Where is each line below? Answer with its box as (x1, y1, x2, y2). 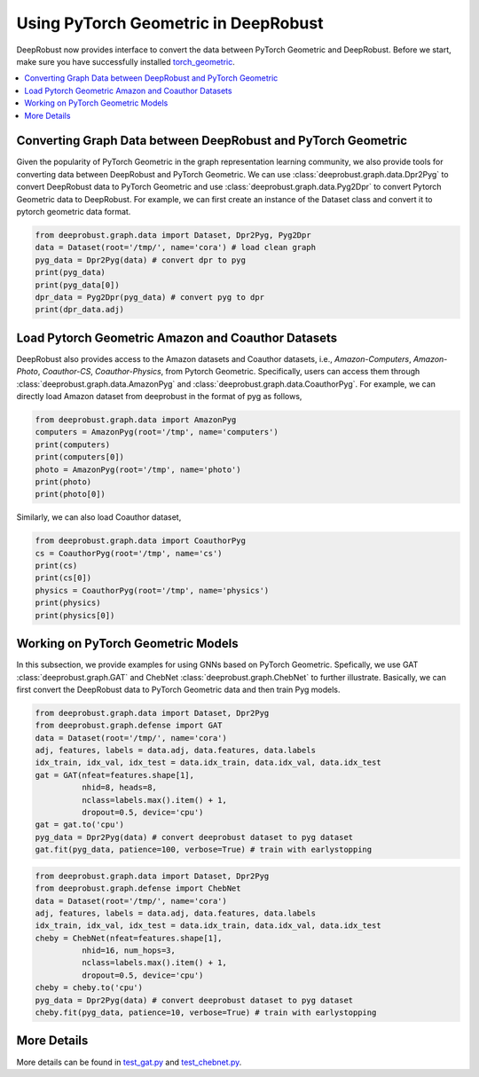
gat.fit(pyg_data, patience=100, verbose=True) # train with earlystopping (35, 845, 373, 855)
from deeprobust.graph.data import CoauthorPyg (35, 536, 246, 546)
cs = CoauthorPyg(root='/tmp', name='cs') (35, 548, 223, 558)
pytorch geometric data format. (16, 206, 131, 216)
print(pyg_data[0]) (35, 279, 120, 290)
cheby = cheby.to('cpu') (35, 983, 144, 993)
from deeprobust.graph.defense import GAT (35, 720, 223, 731)
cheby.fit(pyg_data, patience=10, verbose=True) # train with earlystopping (35, 1008, 377, 1018)
